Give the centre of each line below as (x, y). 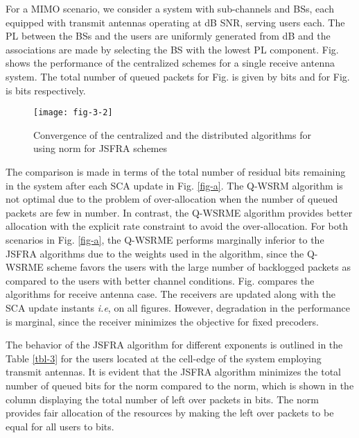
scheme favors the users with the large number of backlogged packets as (199, 267)
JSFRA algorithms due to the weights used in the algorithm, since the (155, 253)
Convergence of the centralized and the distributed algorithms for (172, 134)
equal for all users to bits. (60, 426)
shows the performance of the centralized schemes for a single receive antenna (170, 63)
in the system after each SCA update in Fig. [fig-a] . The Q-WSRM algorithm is (174, 185)
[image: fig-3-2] (73, 113)
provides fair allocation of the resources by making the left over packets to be (170, 413)
